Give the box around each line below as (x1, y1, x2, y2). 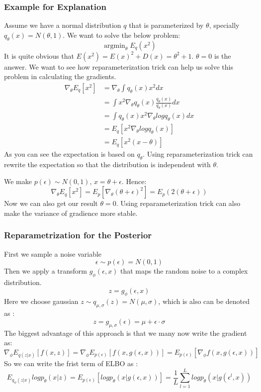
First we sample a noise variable (4, 248, 102, 259)
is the (214, 50, 231, 61)
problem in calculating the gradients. (4, 71, 116, 82)
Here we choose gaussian (4, 296, 79, 306)
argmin (104, 42, 125, 49)
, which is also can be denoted (158, 296, 250, 306)
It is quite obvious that (4, 50, 74, 61)
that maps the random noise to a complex (120, 266, 248, 276)
